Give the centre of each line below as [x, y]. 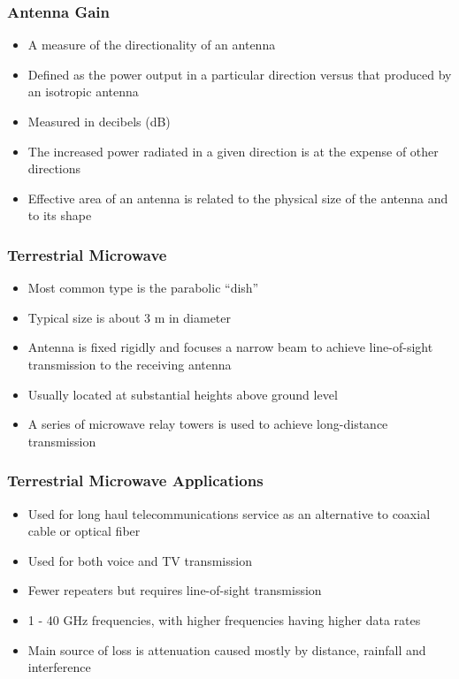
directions [54, 168]
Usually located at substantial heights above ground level [183, 394]
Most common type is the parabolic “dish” [143, 288]
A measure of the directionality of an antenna [152, 45]
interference [59, 667]
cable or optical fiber [84, 531]
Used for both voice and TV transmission [140, 560]
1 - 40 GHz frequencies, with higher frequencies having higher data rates [224, 619]
